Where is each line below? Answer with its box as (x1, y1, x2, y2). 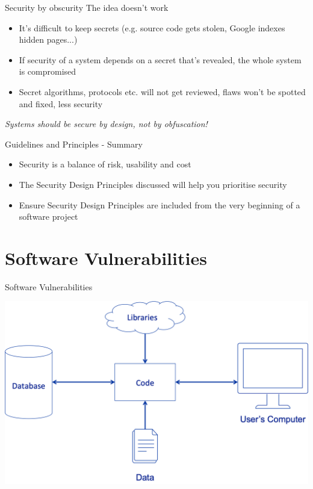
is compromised (19, 65, 76, 78)
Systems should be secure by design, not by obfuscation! (5, 117, 208, 130)
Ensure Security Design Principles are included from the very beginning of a (19, 198, 300, 211)
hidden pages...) (19, 33, 78, 46)
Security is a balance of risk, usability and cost (19, 158, 191, 170)
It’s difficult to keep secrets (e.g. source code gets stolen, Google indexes (19, 21, 285, 34)
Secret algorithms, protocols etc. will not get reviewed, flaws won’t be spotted (19, 85, 306, 98)
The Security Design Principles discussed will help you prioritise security (19, 178, 287, 190)
